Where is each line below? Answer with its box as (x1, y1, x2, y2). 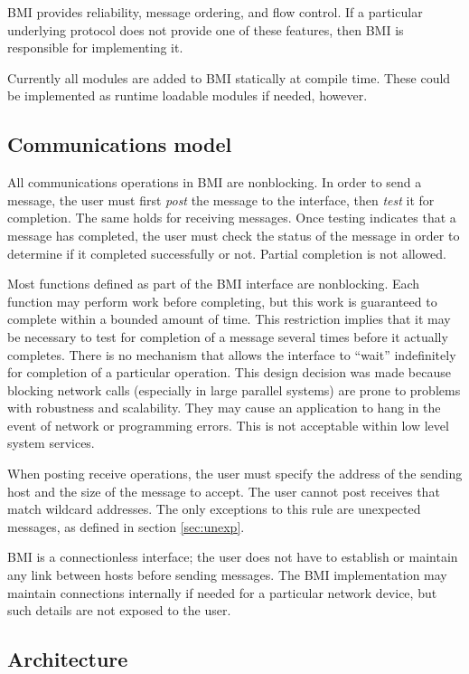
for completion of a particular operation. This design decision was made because (7, 363, 451, 382)
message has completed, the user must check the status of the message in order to (7, 225, 460, 244)
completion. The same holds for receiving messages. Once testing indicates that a (7, 208, 456, 227)
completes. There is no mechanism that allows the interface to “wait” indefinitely (7, 345, 456, 364)
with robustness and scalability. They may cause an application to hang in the (7, 398, 441, 417)
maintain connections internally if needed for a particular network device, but (7, 583, 437, 602)
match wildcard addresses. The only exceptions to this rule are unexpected (7, 499, 421, 518)
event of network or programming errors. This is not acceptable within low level (7, 415, 449, 434)
